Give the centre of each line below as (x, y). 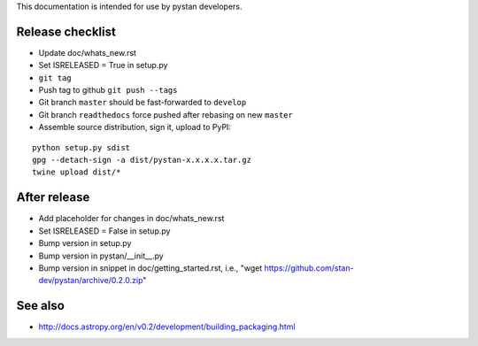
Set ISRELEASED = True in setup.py (103, 65)
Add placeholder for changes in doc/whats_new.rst (131, 219)
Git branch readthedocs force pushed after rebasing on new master (166, 114)
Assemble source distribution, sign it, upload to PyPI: (135, 127)
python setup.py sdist (81, 147)
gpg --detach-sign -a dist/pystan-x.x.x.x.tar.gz (142, 160)
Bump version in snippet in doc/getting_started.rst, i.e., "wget (150, 268)
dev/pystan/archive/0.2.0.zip (91, 281)
